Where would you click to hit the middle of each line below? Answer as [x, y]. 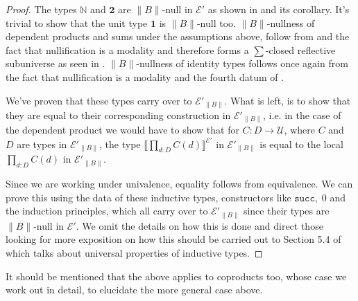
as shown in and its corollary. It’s [279, 9]
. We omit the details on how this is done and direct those [199, 225]
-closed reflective [300, 49]
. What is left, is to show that [288, 100]
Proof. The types [41, 9]
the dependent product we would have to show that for [122, 130]
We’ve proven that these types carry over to [99, 100]
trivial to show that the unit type [77, 22]
